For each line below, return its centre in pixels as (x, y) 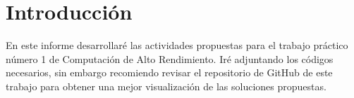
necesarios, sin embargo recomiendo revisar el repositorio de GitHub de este (169, 72)
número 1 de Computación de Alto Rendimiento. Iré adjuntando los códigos (170, 58)
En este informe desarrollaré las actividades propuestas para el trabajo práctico (177, 45)
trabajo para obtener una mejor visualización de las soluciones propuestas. (166, 86)
